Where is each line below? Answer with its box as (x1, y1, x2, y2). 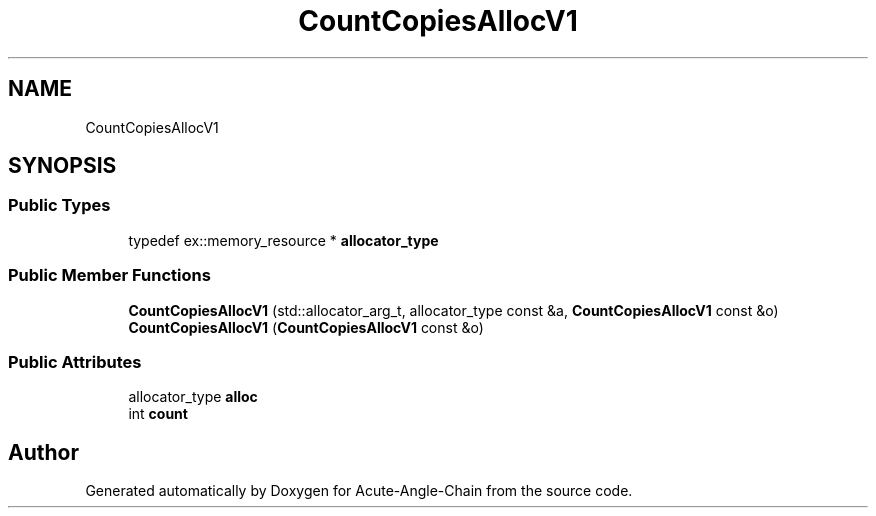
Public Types (8, 195, 111, 216)
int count (128, 405, 188, 423)
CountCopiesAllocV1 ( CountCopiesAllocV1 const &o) (128, 318, 484, 336)
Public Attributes (8, 351, 142, 372)
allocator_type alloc (128, 388, 258, 406)
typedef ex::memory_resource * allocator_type (128, 231, 439, 249)
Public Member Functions (8, 265, 211, 286)
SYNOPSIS (8, 153, 117, 179)
